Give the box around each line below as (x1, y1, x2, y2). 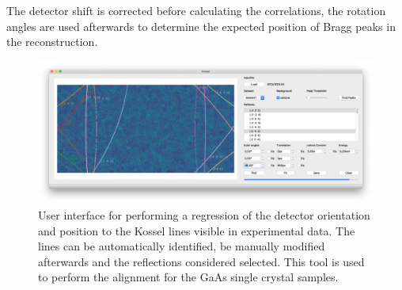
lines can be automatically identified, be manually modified (38, 238, 325, 254)
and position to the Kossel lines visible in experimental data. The (38, 222, 355, 238)
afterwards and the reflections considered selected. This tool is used (38, 253, 365, 269)
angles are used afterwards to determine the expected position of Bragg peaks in (6, 17, 396, 34)
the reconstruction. (6, 33, 98, 50)
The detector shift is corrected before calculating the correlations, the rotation (6, 2, 386, 18)
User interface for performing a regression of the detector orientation (38, 206, 370, 223)
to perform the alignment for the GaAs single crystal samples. (38, 269, 339, 285)
